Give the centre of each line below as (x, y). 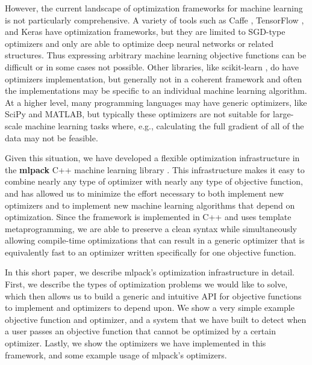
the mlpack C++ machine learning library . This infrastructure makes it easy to (155, 169)
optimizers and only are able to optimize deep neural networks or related (139, 43)
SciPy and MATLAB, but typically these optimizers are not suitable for (138, 114)
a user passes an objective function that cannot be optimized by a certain (140, 331)
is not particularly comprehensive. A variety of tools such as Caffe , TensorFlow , (154, 20)
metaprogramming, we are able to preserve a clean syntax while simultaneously (151, 228)
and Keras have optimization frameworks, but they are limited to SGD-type (145, 32)
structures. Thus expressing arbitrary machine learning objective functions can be (156, 55)
